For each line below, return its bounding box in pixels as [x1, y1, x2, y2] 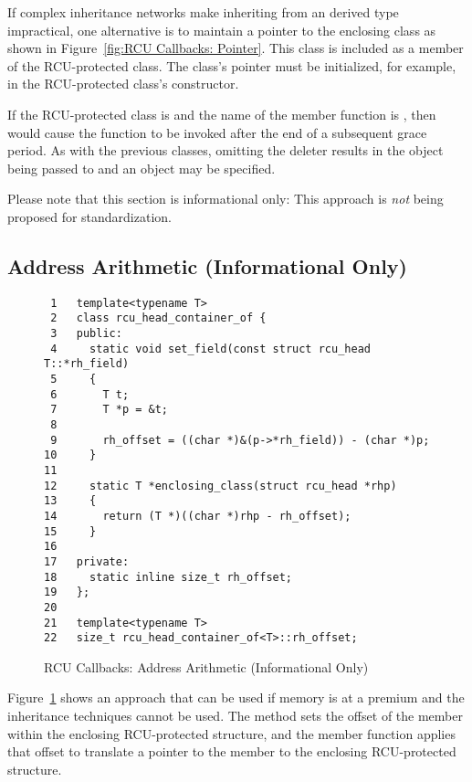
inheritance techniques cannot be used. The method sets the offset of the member [7, 706, 463, 725]
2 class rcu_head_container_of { [50, 312, 267, 325]
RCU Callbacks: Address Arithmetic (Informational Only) [44, 657, 369, 676]
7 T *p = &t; [50, 403, 169, 417]
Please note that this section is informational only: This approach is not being [7, 189, 444, 208]
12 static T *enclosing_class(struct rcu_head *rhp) [44, 479, 397, 492]
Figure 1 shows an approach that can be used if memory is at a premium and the [7, 688, 465, 707]
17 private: [44, 555, 130, 568]
